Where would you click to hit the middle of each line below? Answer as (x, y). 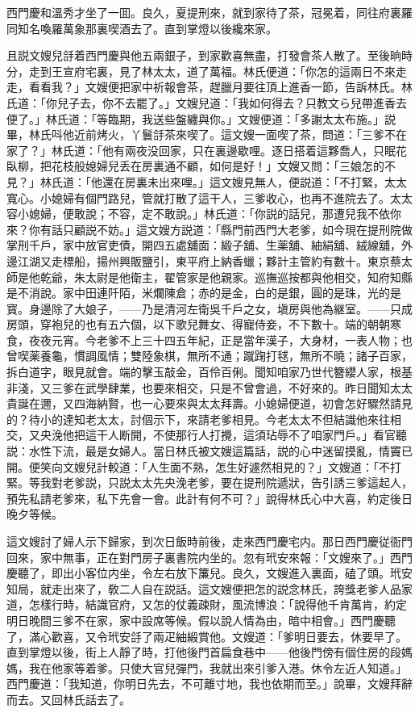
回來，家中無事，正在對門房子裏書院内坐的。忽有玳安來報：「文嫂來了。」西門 (209, 557)
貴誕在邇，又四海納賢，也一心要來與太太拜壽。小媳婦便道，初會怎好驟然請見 (209, 403)
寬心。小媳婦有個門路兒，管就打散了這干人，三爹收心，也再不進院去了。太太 (209, 197)
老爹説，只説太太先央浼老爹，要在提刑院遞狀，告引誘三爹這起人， (237, 482)
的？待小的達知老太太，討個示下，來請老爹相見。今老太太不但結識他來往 (198, 419)
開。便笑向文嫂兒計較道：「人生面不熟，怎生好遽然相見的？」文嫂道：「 (193, 466)
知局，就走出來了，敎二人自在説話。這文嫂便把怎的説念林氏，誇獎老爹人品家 (209, 588)
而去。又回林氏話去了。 (68, 699)
